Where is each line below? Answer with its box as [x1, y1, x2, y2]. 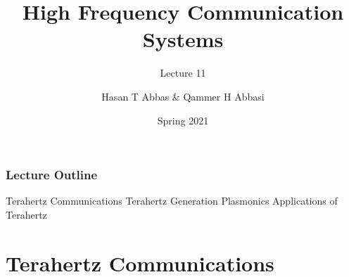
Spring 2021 [157, 112, 209, 127]
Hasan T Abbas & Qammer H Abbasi [101, 89, 265, 103]
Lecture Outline [6, 166, 98, 183]
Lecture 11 [160, 65, 206, 80]
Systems [142, 25, 224, 53]
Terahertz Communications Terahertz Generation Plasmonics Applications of [6, 193, 338, 208]
